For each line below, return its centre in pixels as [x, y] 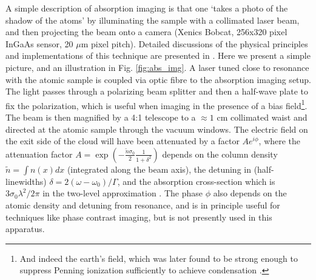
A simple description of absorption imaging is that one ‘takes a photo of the [147, 8]
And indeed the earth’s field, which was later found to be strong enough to [159, 258]
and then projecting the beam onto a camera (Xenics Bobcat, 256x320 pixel [146, 32]
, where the [280, 141]
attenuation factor [39, 154]
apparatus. [25, 229]
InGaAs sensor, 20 [39, 43]
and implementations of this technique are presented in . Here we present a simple [158, 55]
